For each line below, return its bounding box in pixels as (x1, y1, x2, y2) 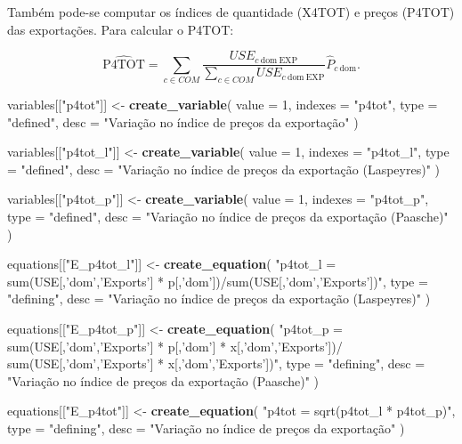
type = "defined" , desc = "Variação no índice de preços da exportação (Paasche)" (7, 207, 449, 226)
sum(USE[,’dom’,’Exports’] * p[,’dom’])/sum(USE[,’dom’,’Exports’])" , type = (7, 271, 428, 290)
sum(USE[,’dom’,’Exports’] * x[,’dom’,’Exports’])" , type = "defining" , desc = (7, 354, 426, 373)
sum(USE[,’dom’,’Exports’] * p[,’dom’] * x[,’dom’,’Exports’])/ (7, 336, 343, 355)
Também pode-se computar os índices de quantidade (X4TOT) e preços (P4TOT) (7, 3, 455, 20)
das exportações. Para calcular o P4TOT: (7, 20, 234, 38)
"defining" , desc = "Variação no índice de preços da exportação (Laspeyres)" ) (7, 289, 431, 308)
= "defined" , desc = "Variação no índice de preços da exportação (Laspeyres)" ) (7, 159, 440, 178)
